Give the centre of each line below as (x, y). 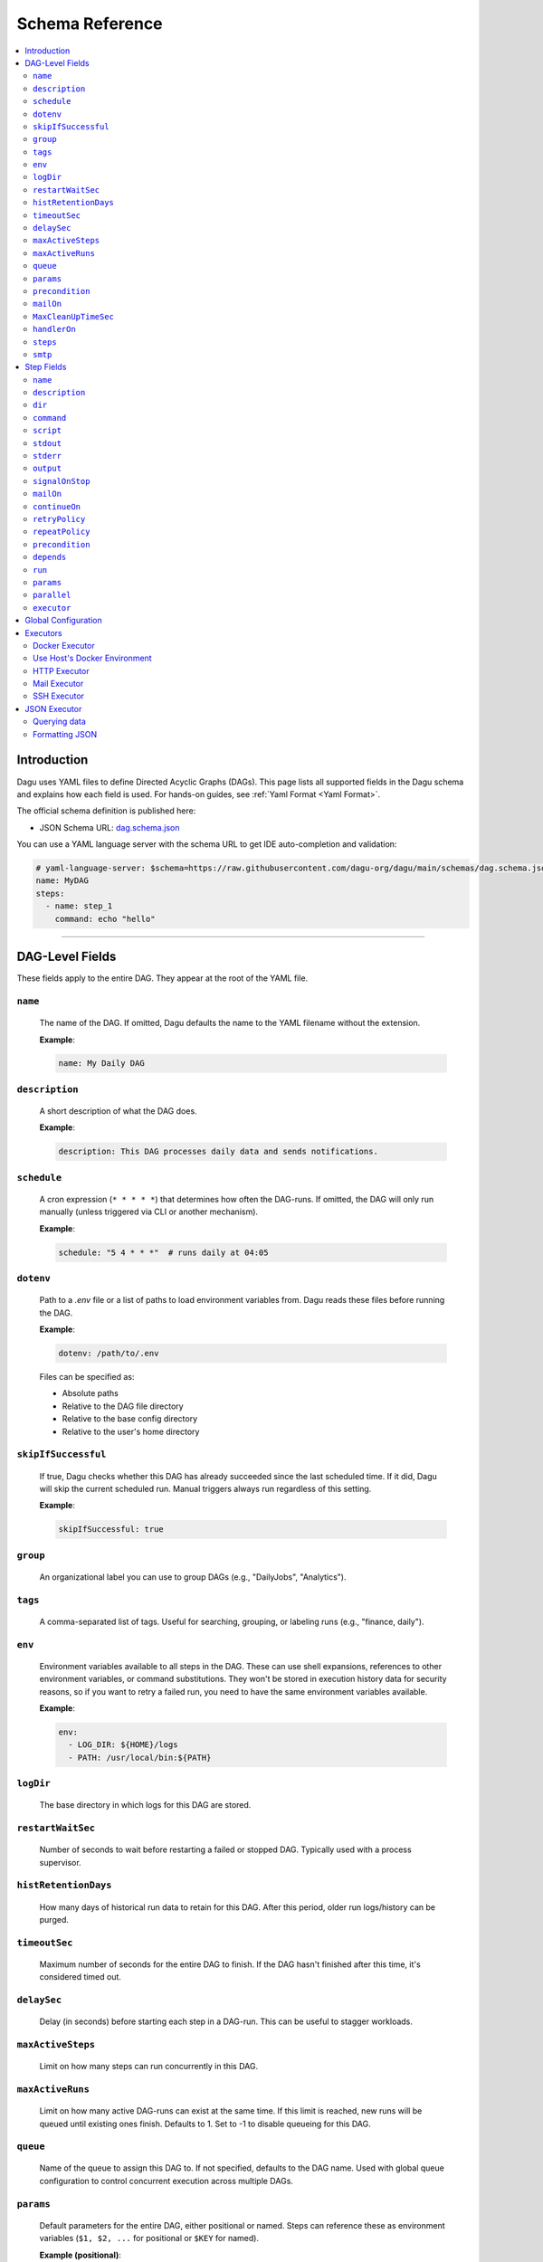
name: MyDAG (62, 881)
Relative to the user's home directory (131, 1431)
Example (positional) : (81, 2255)
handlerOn (54, 329)
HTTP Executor (61, 670)
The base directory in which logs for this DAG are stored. (145, 1805)
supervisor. (60, 1862)
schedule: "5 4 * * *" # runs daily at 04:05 (163, 1252)
